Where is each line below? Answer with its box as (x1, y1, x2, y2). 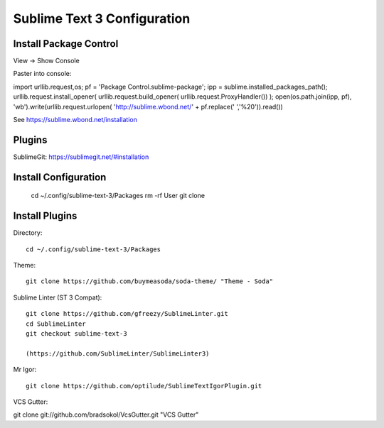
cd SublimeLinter (26, 319, 86, 328)
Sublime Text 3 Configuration (13, 11, 191, 26)
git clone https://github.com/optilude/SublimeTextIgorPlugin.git (26, 382, 262, 390)
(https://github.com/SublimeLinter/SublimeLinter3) (26, 349, 210, 358)
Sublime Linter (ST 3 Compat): (13, 293, 102, 302)
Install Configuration (13, 171, 107, 183)
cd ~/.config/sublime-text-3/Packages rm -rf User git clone (31, 192, 206, 200)
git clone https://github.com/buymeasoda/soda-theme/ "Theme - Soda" (26, 278, 274, 285)
